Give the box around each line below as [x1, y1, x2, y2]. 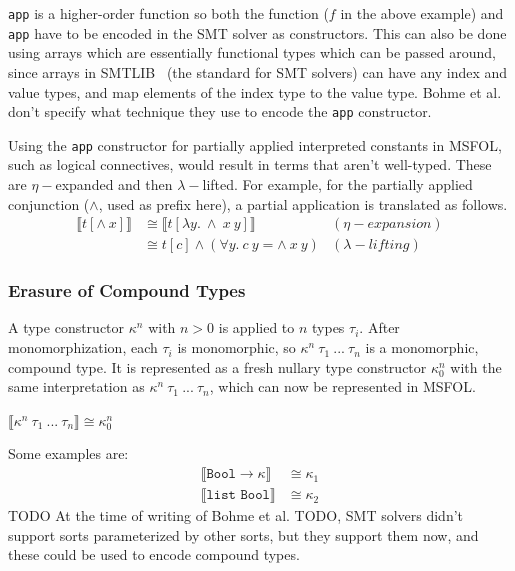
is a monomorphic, [365, 337, 479, 358]
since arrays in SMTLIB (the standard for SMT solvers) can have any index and [8, 61, 508, 82]
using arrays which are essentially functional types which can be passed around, [8, 42, 496, 63]
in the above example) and [340, 3, 504, 23]
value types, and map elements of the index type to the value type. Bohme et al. [8, 81, 502, 102]
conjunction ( [8, 193, 90, 214]
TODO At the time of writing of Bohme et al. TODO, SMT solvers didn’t [8, 505, 464, 526]
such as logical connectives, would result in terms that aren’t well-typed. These [8, 154, 492, 175]
